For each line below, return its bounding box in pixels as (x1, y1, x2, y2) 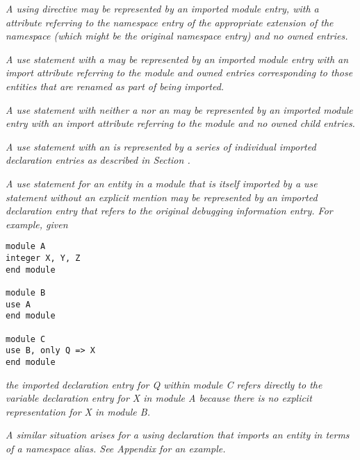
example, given (6, 216, 68, 231)
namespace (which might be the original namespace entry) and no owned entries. (6, 28, 348, 43)
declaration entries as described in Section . (6, 153, 190, 167)
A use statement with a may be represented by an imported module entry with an (6, 51, 349, 66)
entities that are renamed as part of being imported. (6, 78, 224, 93)
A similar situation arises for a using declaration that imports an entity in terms (6, 427, 350, 442)
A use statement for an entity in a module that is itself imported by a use (6, 176, 318, 190)
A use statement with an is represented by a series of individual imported (6, 139, 316, 153)
